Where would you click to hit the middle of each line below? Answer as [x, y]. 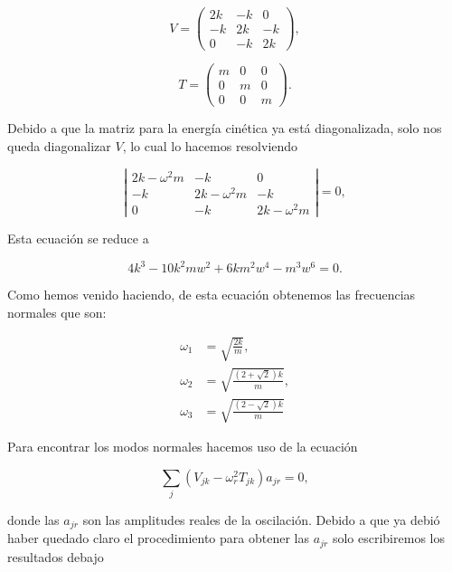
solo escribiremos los [388, 538]
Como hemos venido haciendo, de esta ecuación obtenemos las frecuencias [212, 295]
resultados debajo [56, 556]
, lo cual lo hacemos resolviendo [210, 145]
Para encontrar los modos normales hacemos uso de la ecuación [183, 447]
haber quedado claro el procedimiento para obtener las [158, 538]
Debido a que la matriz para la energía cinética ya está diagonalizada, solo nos [225, 128]
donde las [33, 519]
